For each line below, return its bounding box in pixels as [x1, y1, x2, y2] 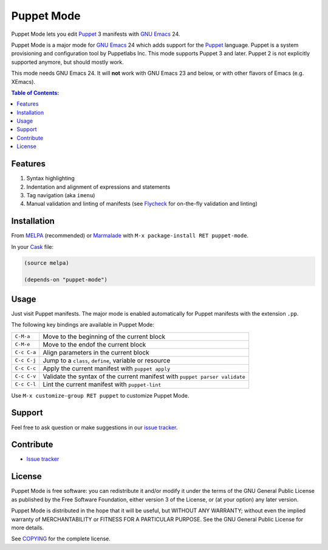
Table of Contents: [11, 89, 60, 97]
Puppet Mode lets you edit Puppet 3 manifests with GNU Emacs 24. [11, 30, 180, 38]
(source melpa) [24, 259, 69, 267]
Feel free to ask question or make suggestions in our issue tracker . [11, 424, 178, 431]
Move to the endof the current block [43, 340, 146, 348]
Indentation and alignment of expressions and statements [26, 183, 171, 191]
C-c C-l [15, 381, 36, 388]
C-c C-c [15, 365, 36, 372]
